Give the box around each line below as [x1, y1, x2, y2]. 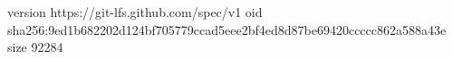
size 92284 [7, 38, 63, 56]
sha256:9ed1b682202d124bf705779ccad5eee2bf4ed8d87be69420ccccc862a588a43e [7, 20, 447, 38]
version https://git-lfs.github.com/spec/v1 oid [7, 3, 263, 21]
